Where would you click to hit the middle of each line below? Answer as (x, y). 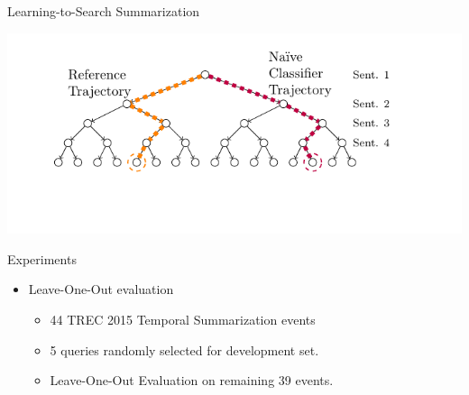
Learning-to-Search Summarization (104, 11)
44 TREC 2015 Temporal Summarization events (183, 319)
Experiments (42, 258)
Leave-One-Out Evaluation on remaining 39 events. (192, 380)
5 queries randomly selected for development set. (184, 349)
